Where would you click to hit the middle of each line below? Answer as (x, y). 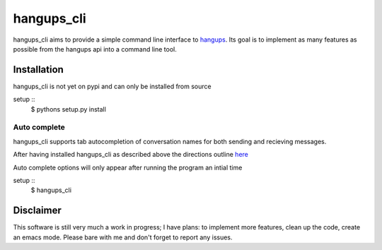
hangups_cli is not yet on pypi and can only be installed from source (112, 86)
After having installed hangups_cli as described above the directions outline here (131, 155)
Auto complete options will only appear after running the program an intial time (128, 167)
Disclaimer (37, 211)
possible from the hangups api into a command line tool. (95, 49)
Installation (38, 70)
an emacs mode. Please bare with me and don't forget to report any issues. (123, 237)
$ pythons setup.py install (68, 109)
